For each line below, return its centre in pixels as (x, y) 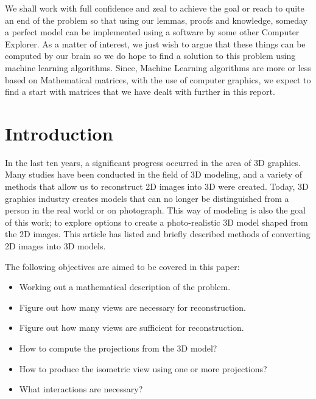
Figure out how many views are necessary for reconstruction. (132, 307)
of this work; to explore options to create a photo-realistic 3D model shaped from (156, 222)
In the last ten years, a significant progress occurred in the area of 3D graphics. (153, 162)
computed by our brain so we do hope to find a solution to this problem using (150, 56)
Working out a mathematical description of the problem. (125, 287)
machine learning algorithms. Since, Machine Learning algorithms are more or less (158, 67)
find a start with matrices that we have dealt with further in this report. (140, 92)
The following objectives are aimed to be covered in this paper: (122, 266)
